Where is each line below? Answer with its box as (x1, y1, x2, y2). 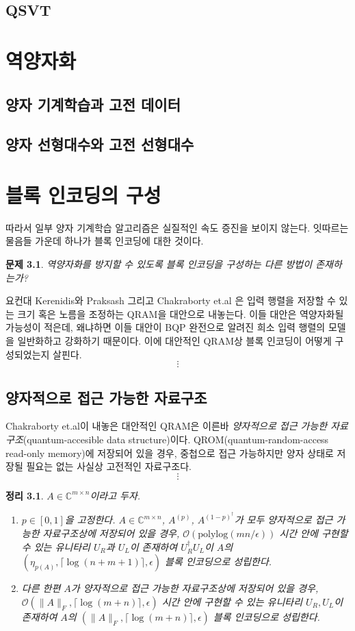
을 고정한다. (64, 512, 116, 527)
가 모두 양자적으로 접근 (234, 512, 333, 527)
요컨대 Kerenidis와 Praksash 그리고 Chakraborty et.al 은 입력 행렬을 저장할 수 (5, 293, 336, 308)
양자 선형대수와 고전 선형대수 (5, 134, 194, 155)
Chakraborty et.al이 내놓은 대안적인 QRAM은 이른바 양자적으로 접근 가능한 (5, 419, 328, 433)
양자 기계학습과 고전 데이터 (5, 93, 181, 114)
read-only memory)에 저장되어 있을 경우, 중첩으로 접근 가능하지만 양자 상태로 (5, 445, 334, 460)
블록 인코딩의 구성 (5, 180, 161, 208)
